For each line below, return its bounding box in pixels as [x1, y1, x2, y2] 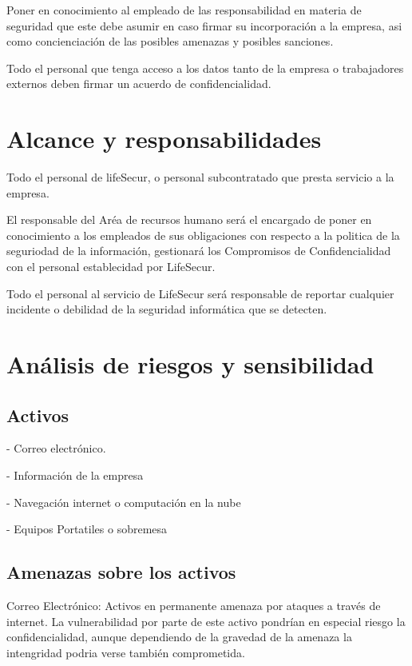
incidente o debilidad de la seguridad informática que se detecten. [6, 301, 327, 317]
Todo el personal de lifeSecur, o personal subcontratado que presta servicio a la [6, 169, 394, 185]
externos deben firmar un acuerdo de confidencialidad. [6, 75, 271, 92]
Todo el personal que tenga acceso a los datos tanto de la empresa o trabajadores [6, 59, 404, 76]
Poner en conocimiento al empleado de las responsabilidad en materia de [6, 2, 362, 18]
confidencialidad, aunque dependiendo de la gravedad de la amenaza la [6, 628, 352, 645]
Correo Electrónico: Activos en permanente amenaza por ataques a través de [6, 597, 381, 613]
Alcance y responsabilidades [6, 122, 322, 155]
